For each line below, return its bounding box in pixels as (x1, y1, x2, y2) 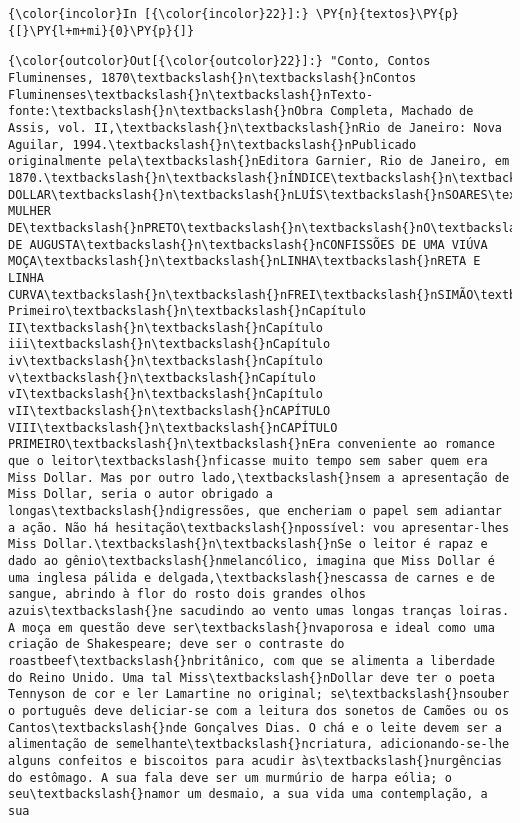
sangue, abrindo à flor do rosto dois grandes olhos (8, 587, 366, 602)
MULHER (8, 204, 51, 219)
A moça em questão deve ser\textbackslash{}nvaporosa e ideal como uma (8, 620, 495, 635)
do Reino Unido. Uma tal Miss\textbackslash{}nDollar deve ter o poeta (8, 670, 495, 685)
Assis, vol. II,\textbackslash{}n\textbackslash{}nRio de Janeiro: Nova (8, 120, 502, 135)
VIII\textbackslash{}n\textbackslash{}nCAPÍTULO (8, 420, 338, 435)
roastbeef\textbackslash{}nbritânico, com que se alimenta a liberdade (8, 653, 495, 668)
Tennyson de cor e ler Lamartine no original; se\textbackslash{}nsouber (8, 687, 510, 702)
